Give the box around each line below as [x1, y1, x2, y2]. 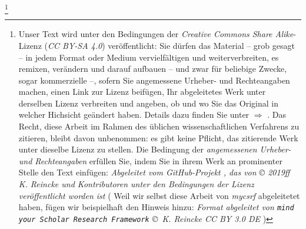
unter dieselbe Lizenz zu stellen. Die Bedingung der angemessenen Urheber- [18, 143, 291, 155]
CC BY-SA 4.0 [47, 39, 102, 51]
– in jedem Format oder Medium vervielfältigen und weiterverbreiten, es [18, 51, 279, 63]
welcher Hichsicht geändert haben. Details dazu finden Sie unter [18, 108, 250, 121]
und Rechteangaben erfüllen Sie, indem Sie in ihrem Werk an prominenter [18, 154, 282, 167]
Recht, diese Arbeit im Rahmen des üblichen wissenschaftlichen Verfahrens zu [18, 120, 300, 132]
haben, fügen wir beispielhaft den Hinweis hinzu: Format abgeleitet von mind [18, 201, 294, 213]
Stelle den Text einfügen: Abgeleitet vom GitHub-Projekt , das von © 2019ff [18, 166, 290, 178]
